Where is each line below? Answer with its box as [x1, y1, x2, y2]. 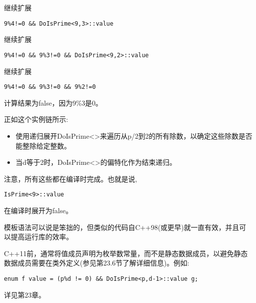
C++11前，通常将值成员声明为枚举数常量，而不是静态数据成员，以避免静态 [4, 248, 248, 258]
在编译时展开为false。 [4, 205, 73, 215]
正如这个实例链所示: [4, 114, 68, 124]
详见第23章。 [4, 289, 45, 300]
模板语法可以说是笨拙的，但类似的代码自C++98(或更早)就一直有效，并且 [4, 222, 239, 232]
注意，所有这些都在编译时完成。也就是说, [4, 173, 137, 184]
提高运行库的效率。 [10, 231, 73, 242]
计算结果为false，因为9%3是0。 [4, 97, 103, 108]
